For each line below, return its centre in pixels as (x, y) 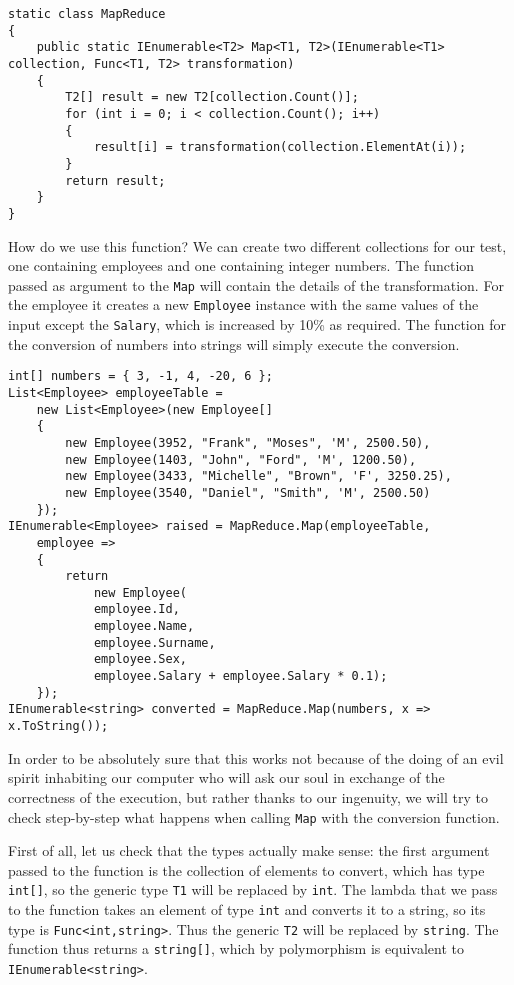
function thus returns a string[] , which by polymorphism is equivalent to (236, 948)
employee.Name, (144, 626)
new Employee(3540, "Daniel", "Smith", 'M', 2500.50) (248, 492)
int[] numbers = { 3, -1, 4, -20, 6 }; (140, 376)
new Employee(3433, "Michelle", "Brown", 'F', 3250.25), (258, 476)
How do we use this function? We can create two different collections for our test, (257, 245)
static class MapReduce (87, 14)
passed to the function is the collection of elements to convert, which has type (246, 869)
